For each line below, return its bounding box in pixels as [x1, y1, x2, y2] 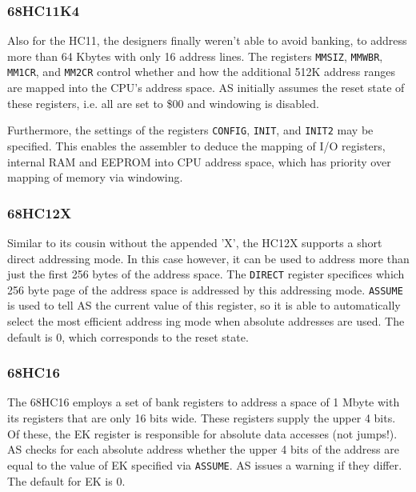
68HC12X [7, 202, 72, 222]
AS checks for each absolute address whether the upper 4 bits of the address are [7, 441, 399, 458]
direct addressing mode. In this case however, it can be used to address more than [7, 250, 410, 266]
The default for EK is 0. [7, 472, 126, 489]
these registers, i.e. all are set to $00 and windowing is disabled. [7, 94, 319, 111]
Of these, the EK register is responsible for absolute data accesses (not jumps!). [7, 425, 398, 442]
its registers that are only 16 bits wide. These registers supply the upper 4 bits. [7, 410, 396, 426]
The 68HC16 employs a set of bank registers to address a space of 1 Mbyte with [7, 394, 400, 410]
